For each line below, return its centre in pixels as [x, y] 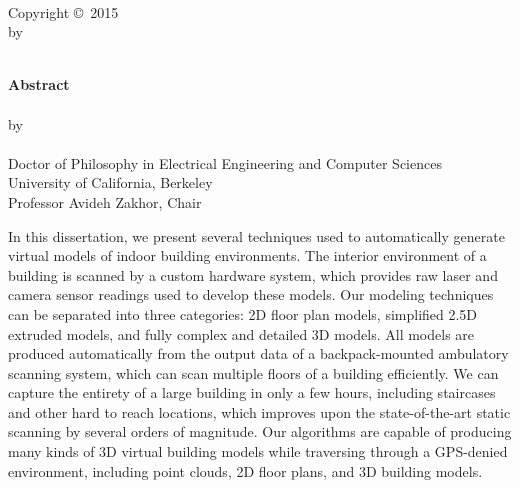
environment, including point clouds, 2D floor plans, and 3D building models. [245, 470]
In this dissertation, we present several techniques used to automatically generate [256, 235]
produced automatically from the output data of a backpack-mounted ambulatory [258, 353]
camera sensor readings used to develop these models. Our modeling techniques [251, 294]
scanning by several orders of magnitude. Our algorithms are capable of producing [260, 431]
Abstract [39, 84]
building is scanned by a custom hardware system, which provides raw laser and [253, 274]
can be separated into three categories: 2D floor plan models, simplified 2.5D [243, 313]
